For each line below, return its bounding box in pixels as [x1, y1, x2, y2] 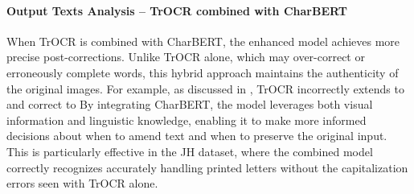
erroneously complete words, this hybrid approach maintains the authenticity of [6, 64, 399, 80]
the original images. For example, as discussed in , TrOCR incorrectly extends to [6, 80, 404, 97]
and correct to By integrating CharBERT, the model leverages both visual [6, 96, 373, 113]
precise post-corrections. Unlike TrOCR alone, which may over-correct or [6, 48, 365, 65]
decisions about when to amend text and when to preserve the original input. [6, 127, 387, 144]
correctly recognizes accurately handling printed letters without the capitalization [6, 159, 408, 175]
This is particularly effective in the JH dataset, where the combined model [6, 142, 373, 159]
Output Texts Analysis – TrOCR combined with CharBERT [6, 2, 347, 19]
